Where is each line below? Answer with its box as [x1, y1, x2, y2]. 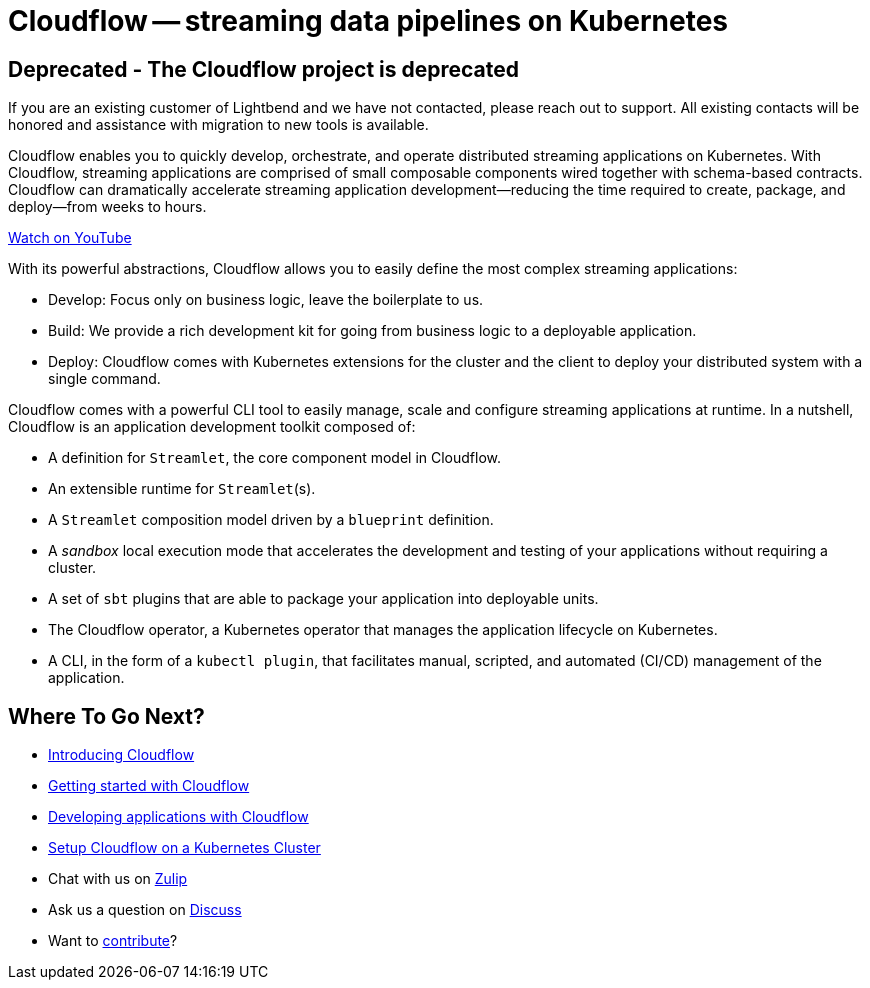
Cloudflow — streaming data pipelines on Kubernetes [8, 4, 729, 38]
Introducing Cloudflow [48, 746, 195, 764]
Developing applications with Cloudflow [48, 808, 309, 826]
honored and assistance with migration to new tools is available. [8, 116, 429, 134]
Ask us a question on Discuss [48, 901, 242, 919]
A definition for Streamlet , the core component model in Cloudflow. [48, 449, 502, 467]
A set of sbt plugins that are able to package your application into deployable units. [48, 590, 599, 608]
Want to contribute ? [48, 932, 178, 950]
